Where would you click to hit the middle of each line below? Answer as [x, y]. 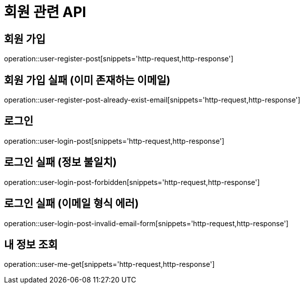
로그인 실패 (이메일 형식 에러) [71, 204]
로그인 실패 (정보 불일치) [60, 162]
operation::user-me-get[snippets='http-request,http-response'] [109, 264]
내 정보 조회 [31, 244]
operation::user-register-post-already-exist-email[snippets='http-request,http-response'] [152, 100]
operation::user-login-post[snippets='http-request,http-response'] [114, 141]
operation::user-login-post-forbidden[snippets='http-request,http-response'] [132, 182]
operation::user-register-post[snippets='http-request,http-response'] [119, 59]
